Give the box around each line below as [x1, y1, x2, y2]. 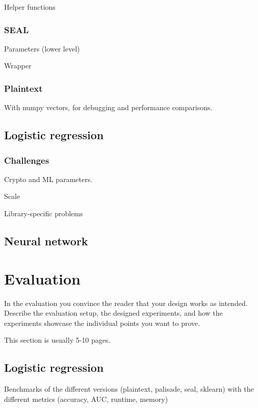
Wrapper [4, 60, 32, 71]
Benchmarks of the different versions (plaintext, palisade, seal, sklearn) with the [4, 384, 254, 394]
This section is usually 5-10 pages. [4, 335, 111, 345]
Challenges [4, 154, 49, 166]
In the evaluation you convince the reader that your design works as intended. [4, 297, 248, 308]
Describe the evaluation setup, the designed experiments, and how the [4, 308, 223, 318]
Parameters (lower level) [4, 43, 80, 54]
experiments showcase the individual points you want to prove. [4, 317, 200, 328]
